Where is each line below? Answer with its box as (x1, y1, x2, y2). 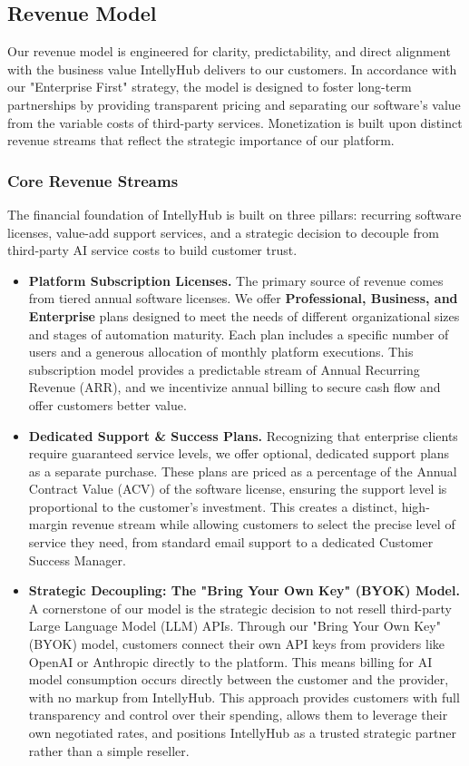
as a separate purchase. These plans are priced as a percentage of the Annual (28, 461, 457, 480)
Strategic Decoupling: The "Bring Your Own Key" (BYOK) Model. (28, 581, 460, 600)
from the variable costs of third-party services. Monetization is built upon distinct (7, 113, 463, 132)
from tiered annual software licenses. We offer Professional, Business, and (28, 289, 458, 308)
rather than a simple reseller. (28, 741, 190, 760)
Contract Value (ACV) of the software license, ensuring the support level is (28, 479, 447, 498)
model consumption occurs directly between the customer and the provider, (28, 670, 449, 689)
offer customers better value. (28, 395, 187, 414)
